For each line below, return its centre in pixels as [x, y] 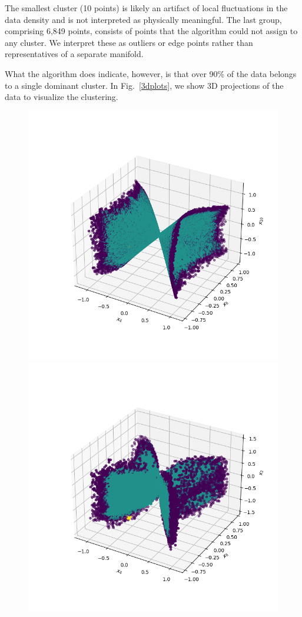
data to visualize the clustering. [62, 97]
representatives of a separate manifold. [74, 54]
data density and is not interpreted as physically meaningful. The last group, [143, 19]
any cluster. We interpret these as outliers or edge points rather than [129, 42]
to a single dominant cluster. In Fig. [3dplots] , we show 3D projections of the [144, 85]
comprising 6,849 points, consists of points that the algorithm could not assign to [151, 31]
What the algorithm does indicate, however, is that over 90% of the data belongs [151, 73]
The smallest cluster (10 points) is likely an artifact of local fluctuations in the [146, 8]
